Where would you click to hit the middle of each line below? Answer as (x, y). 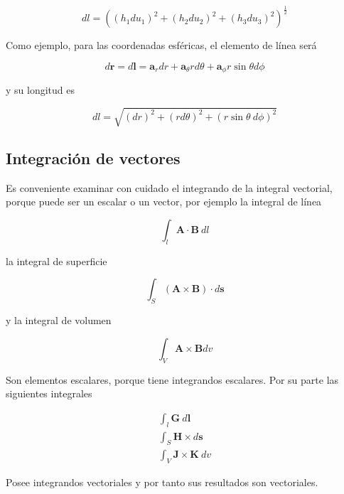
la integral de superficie (57, 261)
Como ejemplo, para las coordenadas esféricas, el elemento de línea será (161, 45)
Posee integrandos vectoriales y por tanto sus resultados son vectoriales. (162, 482)
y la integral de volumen (59, 320)
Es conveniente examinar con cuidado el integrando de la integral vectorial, (169, 187)
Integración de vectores (93, 157)
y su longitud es (40, 90)
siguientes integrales (49, 393)
